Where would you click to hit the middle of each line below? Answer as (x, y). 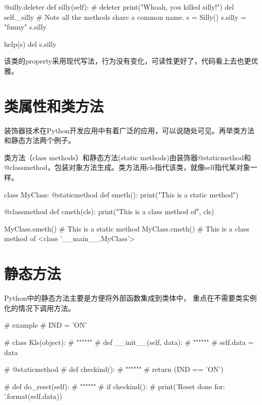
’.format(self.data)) (33, 396)
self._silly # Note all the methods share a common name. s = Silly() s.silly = (125, 17)
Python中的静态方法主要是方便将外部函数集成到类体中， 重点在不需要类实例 (130, 298)
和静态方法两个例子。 (40, 140)
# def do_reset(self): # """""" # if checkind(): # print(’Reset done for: (114, 386)
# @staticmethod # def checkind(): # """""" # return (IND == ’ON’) (114, 369)
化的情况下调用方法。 (40, 308)
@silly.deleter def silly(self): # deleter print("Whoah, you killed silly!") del (119, 7)
